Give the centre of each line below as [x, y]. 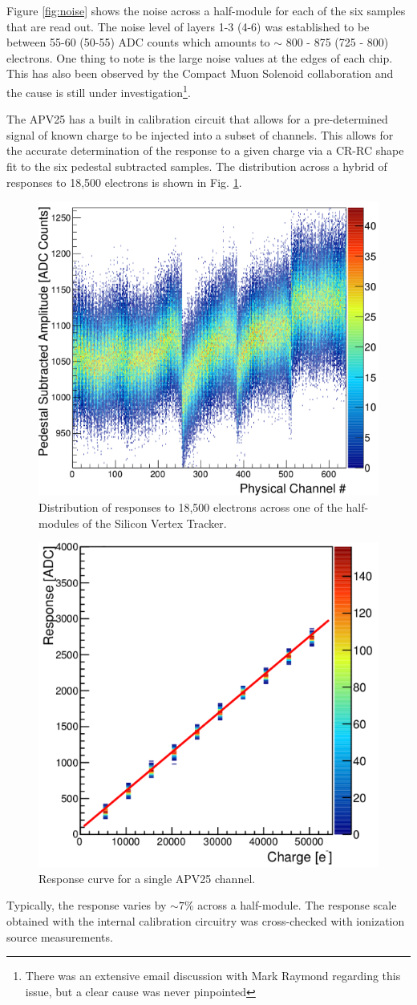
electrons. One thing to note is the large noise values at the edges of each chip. [200, 57]
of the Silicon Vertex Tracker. [154, 523]
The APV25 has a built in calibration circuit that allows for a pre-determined [197, 119]
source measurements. [60, 936]
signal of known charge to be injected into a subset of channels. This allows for [200, 134]
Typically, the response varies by [87, 905]
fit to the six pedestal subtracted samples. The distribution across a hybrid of [197, 166]
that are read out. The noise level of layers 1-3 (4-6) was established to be [188, 26]
